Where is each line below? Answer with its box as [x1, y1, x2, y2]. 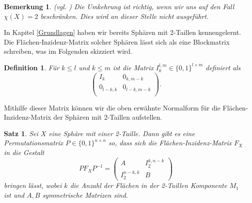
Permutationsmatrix [4, 138, 63, 148]
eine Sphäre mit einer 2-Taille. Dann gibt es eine [48, 128, 195, 138]
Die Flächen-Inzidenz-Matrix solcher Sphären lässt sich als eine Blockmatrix [4, 36, 230, 47]
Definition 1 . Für [4, 62, 60, 72]
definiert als [205, 62, 241, 72]
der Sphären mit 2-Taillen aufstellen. [53, 112, 162, 122]
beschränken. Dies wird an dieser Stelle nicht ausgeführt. [40, 11, 209, 21]
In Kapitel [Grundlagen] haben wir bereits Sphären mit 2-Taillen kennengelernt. [4, 27, 241, 37]
